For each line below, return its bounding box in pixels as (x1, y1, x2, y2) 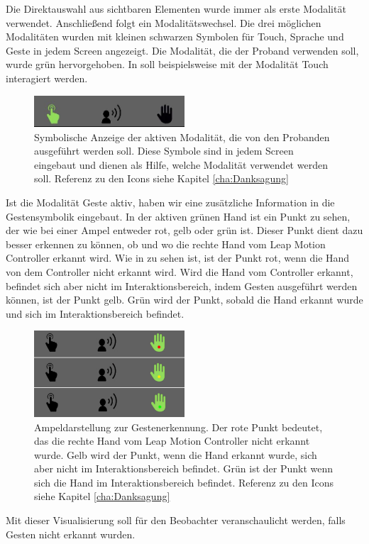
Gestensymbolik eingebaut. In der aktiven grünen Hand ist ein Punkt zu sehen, (6, 209, 351, 223)
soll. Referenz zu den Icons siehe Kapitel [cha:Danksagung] (34, 171, 289, 186)
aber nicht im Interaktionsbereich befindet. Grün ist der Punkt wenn (34, 461, 334, 476)
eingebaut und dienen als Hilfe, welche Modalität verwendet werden (34, 157, 328, 172)
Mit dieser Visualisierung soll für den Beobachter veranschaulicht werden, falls (6, 513, 346, 528)
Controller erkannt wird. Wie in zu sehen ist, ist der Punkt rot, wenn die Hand (6, 250, 350, 265)
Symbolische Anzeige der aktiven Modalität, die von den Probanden (34, 129, 330, 144)
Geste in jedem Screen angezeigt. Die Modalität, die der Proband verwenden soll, (6, 43, 359, 57)
